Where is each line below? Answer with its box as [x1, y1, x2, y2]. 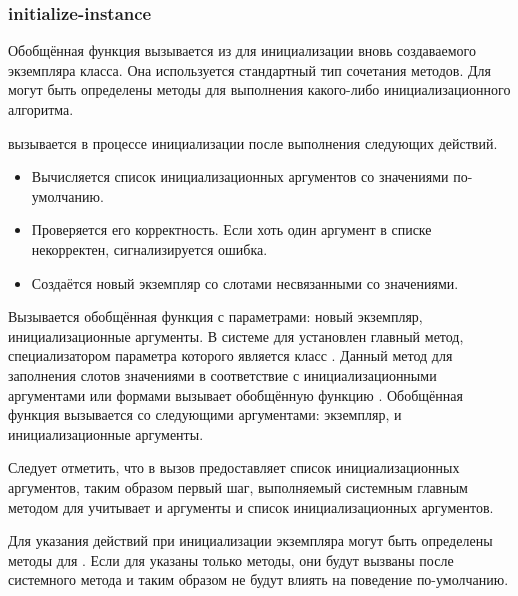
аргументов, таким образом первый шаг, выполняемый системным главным [8, 476, 468, 497]
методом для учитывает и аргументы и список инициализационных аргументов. [8, 496, 494, 517]
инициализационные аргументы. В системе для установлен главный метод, [8, 325, 464, 346]
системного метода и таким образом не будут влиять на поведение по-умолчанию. [8, 569, 509, 590]
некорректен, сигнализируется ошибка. [31, 238, 268, 259]
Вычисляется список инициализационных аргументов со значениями [31, 166, 449, 187]
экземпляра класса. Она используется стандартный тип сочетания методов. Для [8, 59, 491, 80]
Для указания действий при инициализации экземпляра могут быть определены [8, 530, 493, 551]
